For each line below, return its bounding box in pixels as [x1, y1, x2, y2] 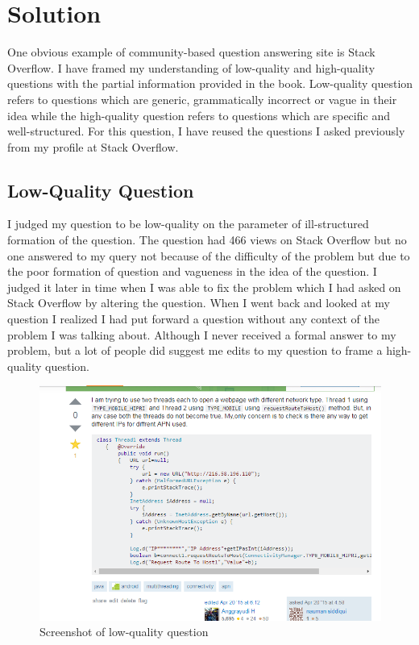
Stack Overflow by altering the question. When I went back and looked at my [7, 294, 390, 311]
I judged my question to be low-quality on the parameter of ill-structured [7, 215, 369, 232]
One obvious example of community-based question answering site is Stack [7, 44, 375, 60]
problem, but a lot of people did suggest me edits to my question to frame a [7, 342, 383, 359]
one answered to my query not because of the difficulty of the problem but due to [7, 247, 410, 264]
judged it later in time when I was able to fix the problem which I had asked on [7, 278, 401, 295]
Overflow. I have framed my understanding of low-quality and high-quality [7, 59, 375, 76]
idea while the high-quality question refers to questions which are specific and [7, 106, 390, 123]
